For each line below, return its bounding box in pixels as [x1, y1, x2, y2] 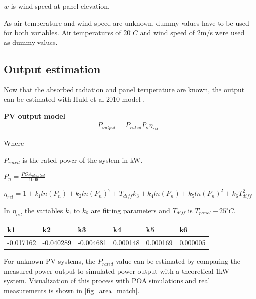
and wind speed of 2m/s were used [140, 27, 245, 38]
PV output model [4, 110, 65, 121]
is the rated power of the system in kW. [22, 154, 143, 165]
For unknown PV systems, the [4, 256, 95, 266]
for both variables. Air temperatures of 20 [4, 27, 131, 38]
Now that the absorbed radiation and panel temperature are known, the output [4, 84, 245, 94]
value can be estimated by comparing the [115, 256, 241, 266]
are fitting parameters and [91, 205, 170, 215]
